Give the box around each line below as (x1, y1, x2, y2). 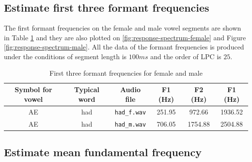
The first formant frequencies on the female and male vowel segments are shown (4, 23, 241, 33)
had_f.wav (114, 109, 146, 116)
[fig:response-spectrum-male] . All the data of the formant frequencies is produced (4, 42, 244, 52)
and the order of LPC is (150, 51, 221, 61)
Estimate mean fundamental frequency (4, 145, 202, 160)
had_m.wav (114, 121, 146, 128)
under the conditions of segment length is (4, 51, 127, 61)
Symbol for (15, 84, 52, 95)
